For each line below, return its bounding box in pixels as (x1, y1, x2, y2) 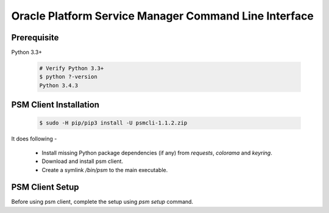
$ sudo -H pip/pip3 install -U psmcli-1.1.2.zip (39, 120, 188, 126)
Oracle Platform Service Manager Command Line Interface (11, 9, 314, 23)
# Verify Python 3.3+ (39, 65, 104, 72)
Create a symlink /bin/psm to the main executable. (41, 166, 168, 173)
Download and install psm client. (41, 157, 124, 165)
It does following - (11, 135, 57, 143)
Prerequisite (11, 32, 59, 43)
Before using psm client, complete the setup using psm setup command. (11, 198, 194, 206)
